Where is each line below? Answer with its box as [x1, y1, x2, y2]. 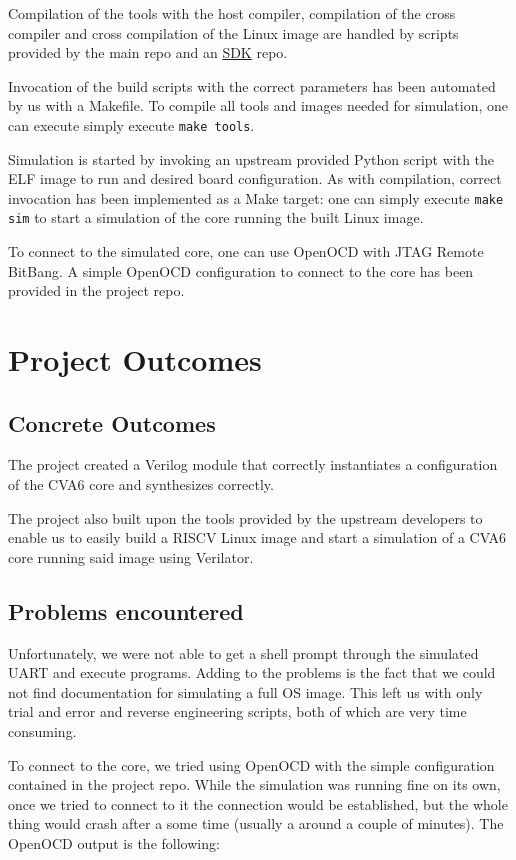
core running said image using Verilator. [8, 546, 254, 567]
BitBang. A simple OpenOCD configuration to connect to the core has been [8, 260, 474, 281]
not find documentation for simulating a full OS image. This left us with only [8, 681, 483, 702]
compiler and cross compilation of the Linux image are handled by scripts [8, 22, 459, 43]
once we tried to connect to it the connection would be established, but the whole [8, 793, 508, 814]
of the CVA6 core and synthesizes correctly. [8, 474, 274, 495]
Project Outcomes [8, 339, 262, 380]
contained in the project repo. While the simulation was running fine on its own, [8, 774, 501, 795]
